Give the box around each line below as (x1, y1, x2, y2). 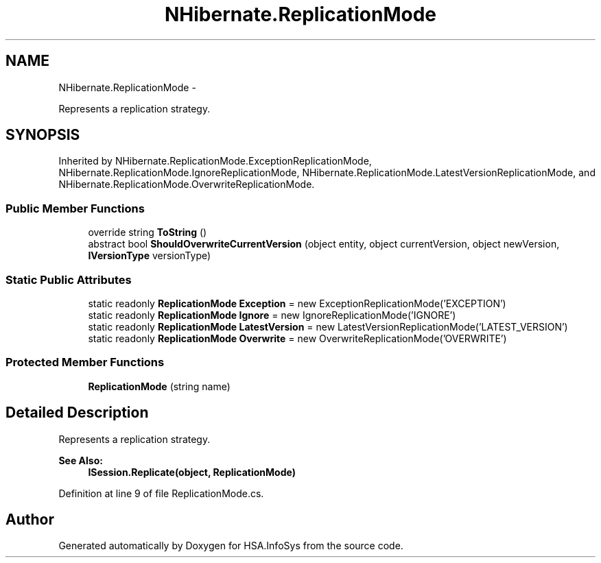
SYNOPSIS (5, 126, 80, 144)
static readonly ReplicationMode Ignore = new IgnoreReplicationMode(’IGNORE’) (88, 309, 456, 321)
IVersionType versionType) (88, 250, 211, 262)
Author (5, 510, 54, 528)
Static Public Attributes (5, 272, 132, 287)
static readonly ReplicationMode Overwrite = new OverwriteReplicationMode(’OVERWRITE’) (88, 332, 507, 344)
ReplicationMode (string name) (88, 380, 231, 392)
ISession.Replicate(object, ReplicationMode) (88, 466, 296, 478)
